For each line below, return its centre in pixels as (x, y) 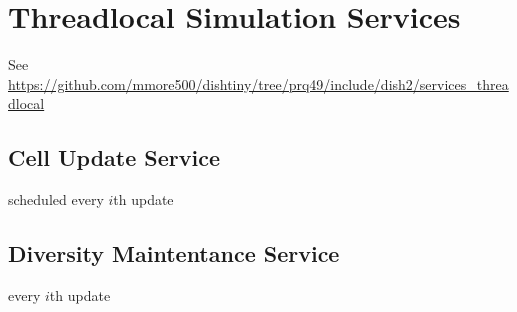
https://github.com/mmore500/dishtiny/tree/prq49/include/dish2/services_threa (258, 83)
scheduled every (56, 199)
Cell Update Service (114, 157)
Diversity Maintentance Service (174, 253)
